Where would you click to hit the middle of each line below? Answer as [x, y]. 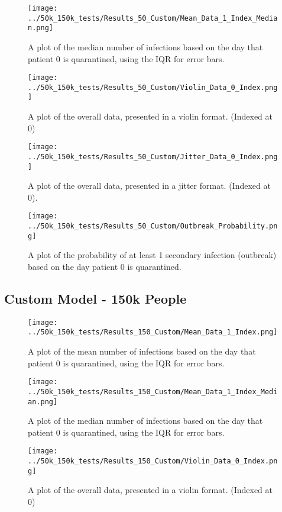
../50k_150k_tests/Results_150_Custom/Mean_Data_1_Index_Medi [153, 392]
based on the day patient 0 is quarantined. [105, 267]
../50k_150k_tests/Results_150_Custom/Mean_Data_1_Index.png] [153, 332]
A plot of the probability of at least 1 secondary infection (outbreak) [152, 255]
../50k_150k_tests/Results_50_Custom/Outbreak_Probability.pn [153, 226]
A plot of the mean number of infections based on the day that [142, 351]
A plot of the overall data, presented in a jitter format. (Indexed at [149, 186]
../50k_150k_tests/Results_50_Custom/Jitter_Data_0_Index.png [153, 157]
